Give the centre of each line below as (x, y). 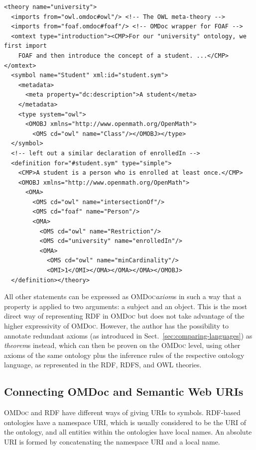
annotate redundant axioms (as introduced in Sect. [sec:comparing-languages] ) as (128, 335)
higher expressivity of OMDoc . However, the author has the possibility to (116, 326)
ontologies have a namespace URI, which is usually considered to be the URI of (125, 422)
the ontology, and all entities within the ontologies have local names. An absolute (128, 432)
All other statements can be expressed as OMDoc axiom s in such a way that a (123, 296)
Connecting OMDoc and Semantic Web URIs (124, 392)
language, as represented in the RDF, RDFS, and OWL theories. (103, 365)
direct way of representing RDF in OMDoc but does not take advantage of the (124, 316)
